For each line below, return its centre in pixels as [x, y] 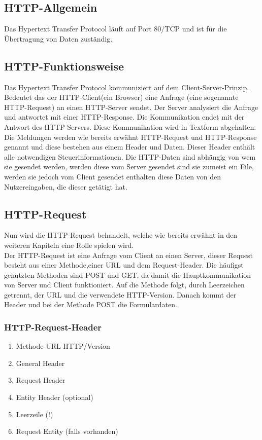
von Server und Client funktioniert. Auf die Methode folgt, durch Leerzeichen [124, 285]
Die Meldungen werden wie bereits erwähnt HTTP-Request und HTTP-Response [130, 137]
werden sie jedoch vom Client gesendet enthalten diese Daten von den [113, 176]
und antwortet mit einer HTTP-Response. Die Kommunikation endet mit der [124, 117]
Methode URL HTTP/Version [63, 346]
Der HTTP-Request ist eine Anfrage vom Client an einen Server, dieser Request [129, 255]
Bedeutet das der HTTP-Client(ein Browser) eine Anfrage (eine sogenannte [121, 97]
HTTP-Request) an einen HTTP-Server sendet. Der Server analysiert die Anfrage [131, 107]
